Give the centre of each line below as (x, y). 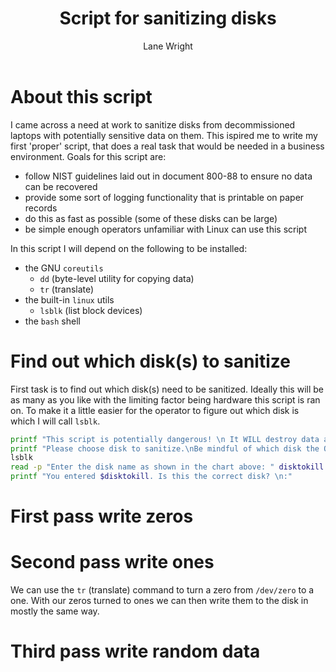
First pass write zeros (102, 516)
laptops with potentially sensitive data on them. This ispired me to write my (164, 135)
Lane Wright (168, 46)
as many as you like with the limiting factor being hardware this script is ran (165, 399)
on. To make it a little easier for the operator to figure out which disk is (155, 410)
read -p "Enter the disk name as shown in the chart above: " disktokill (167, 467)
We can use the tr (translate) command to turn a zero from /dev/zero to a (162, 590)
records (41, 208)
